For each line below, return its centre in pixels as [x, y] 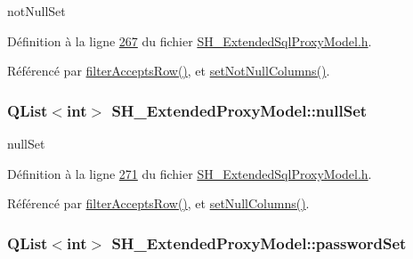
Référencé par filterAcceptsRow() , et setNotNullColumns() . [169, 71]
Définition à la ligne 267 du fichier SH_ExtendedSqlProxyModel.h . [190, 40]
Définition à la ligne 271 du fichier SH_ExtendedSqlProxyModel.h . [190, 173]
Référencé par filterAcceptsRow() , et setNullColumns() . [158, 203]
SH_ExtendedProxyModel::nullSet [239, 110]
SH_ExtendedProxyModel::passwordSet [259, 243]
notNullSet [36, 11]
